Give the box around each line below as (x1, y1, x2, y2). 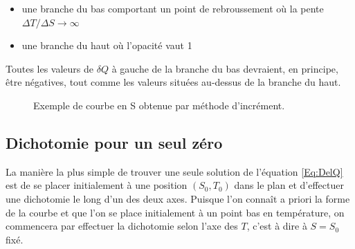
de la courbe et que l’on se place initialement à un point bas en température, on (6, 205, 345, 219)
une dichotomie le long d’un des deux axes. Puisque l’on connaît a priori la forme (6, 191, 350, 205)
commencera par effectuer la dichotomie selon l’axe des (6, 219, 238, 233)
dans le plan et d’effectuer (234, 178, 344, 192)
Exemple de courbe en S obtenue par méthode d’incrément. (33, 98, 285, 112)
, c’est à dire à (246, 219, 307, 233)
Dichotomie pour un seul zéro (6, 131, 223, 153)
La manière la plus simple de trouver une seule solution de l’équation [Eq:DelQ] (6, 164, 343, 178)
